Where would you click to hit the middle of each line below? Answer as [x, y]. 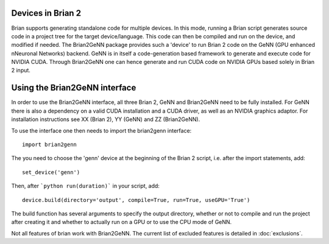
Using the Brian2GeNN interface [74, 88]
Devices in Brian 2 [46, 13]
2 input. [21, 71]
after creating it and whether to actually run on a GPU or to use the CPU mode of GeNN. [122, 222]
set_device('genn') [51, 172]
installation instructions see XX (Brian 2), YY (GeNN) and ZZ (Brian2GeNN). [106, 119]
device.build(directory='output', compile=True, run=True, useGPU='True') [136, 200]
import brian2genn [50, 144]
